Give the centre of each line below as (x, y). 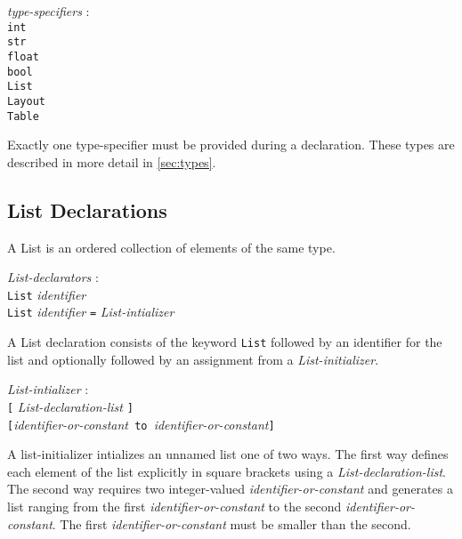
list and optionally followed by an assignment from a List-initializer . (193, 359)
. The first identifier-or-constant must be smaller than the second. (231, 523)
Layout (26, 101)
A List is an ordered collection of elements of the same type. (171, 247)
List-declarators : (53, 277)
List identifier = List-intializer (91, 312)
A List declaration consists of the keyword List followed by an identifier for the (225, 342)
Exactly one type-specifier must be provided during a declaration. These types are (231, 145)
